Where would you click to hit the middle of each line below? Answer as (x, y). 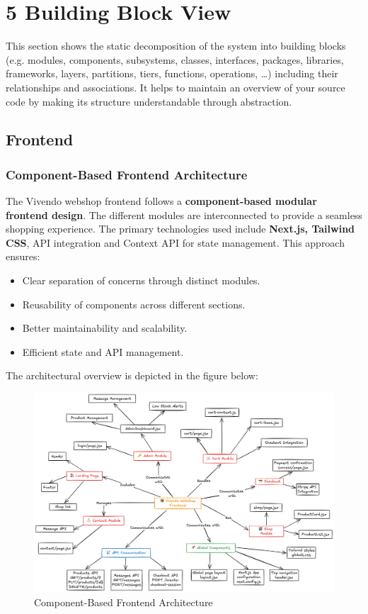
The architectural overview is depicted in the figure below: (132, 375)
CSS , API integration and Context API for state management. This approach (175, 242)
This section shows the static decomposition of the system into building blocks (176, 46)
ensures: (23, 256)
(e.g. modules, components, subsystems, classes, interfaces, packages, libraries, (175, 59)
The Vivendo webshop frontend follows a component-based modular (161, 201)
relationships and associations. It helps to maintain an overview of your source (176, 87)
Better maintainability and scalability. (105, 328)
